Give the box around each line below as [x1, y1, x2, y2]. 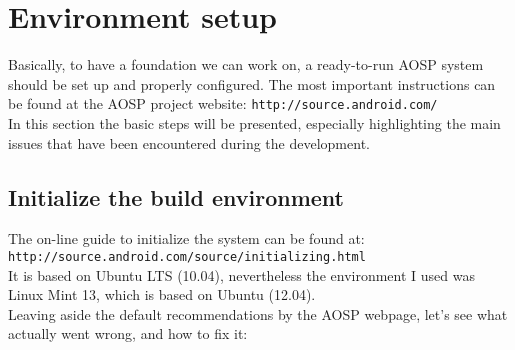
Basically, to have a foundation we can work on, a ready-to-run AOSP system [8, 54, 484, 75]
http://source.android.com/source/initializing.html [8, 249, 366, 264]
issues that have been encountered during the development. [8, 132, 370, 153]
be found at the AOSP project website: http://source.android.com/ [8, 93, 438, 114]
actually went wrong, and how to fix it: [8, 323, 248, 344]
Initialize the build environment [8, 181, 344, 212]
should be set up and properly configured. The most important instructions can [8, 73, 496, 94]
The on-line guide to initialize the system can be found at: [8, 228, 365, 249]
